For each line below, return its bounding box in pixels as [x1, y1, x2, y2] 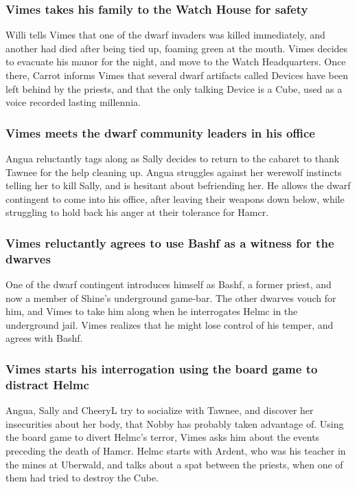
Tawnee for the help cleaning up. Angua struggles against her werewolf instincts [5, 164, 342, 179]
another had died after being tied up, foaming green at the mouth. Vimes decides [5, 41, 348, 55]
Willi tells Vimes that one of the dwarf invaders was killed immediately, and [5, 28, 325, 42]
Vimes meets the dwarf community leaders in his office [5, 124, 315, 141]
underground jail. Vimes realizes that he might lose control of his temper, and [5, 317, 334, 332]
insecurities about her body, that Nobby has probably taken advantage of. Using [5, 416, 344, 431]
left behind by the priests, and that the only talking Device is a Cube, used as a [5, 81, 343, 96]
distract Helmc [5, 376, 89, 393]
